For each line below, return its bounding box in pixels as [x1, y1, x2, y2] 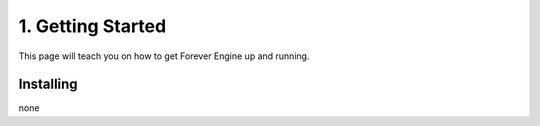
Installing [18, 76, 79, 93]
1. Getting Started [18, 15, 167, 37]
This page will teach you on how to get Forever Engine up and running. [18, 50, 310, 62]
